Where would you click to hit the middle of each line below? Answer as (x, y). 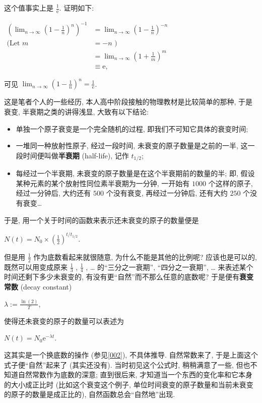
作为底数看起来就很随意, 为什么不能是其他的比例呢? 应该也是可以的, (145, 256)
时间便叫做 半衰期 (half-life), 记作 (76, 155)
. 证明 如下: (77, 8)
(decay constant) (46, 286)
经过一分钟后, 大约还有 (53, 193)
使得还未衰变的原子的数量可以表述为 (64, 321)
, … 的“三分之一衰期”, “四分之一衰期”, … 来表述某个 (170, 267)
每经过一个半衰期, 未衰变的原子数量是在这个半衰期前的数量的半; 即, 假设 (135, 173)
